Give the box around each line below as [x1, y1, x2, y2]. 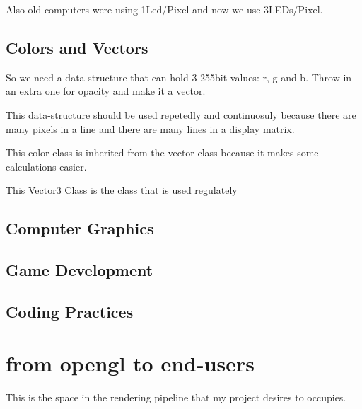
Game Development [6, 259, 153, 281]
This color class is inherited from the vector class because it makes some [6, 145, 319, 160]
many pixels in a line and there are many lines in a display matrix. [6, 121, 295, 136]
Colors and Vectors [6, 36, 148, 58]
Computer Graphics [6, 217, 154, 239]
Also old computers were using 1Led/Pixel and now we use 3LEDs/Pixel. [6, 2, 323, 16]
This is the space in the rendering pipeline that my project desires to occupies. [6, 390, 346, 405]
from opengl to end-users [6, 349, 255, 378]
